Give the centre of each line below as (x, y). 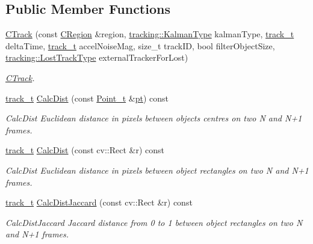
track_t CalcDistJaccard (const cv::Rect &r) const (99, 202)
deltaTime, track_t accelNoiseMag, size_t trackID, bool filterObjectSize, (140, 45)
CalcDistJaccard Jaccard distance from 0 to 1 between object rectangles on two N (154, 222)
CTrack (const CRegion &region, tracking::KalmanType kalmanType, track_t (150, 34)
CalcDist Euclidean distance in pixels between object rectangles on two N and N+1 (157, 170)
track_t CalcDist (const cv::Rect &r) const (85, 150)
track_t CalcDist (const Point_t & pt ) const (87, 98)
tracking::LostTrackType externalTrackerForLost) (97, 57)
